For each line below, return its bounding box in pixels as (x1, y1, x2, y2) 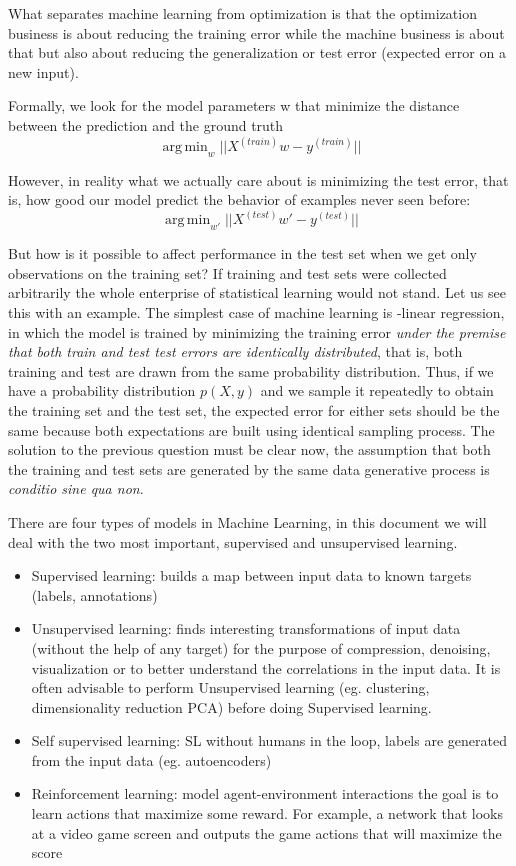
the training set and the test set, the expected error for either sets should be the (8, 399, 500, 420)
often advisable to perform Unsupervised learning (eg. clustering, (31, 677, 430, 698)
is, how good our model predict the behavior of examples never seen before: (8, 189, 471, 210)
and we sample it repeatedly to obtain (260, 380, 494, 401)
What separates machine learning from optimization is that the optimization (8, 3, 477, 23)
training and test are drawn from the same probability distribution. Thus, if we (8, 360, 494, 381)
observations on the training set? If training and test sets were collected (8, 262, 447, 283)
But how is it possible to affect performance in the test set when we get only (8, 243, 477, 264)
